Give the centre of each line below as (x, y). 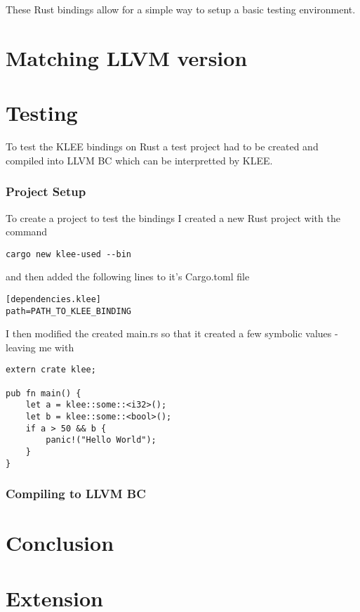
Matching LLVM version (127, 57)
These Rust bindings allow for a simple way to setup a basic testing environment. (181, 9)
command (27, 232)
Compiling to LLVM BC (76, 494)
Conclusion (60, 543)
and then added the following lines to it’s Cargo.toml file (128, 276)
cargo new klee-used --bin (68, 254)
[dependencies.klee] (54, 299)
